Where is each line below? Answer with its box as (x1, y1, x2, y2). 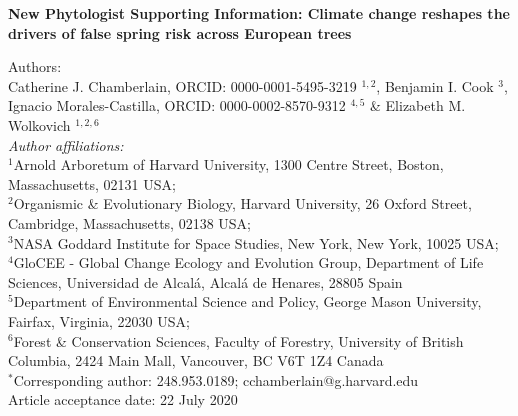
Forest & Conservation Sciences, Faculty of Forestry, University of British (13, 330, 464, 351)
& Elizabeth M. (370, 95, 466, 116)
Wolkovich (8, 114, 71, 135)
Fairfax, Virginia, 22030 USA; (8, 310, 190, 331)
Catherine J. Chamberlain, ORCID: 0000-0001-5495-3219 (8, 75, 357, 96)
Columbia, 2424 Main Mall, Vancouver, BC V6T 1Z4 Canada (8, 350, 384, 371)
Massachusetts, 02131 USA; (8, 173, 176, 194)
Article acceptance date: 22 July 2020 (8, 389, 238, 410)
